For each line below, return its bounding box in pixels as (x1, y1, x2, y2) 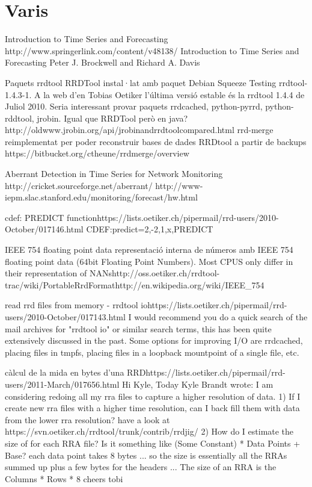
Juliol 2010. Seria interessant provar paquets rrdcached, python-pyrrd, (5, 100, 263, 113)
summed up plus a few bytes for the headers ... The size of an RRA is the (5, 461, 277, 473)
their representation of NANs (5, 267, 112, 279)
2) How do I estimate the (201, 425, 294, 438)
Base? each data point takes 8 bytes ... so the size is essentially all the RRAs (5, 448, 287, 461)
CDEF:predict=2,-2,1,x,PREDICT (86, 223, 213, 235)
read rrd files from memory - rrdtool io (5, 299, 148, 311)
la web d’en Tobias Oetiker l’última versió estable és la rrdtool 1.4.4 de (43, 88, 305, 101)
